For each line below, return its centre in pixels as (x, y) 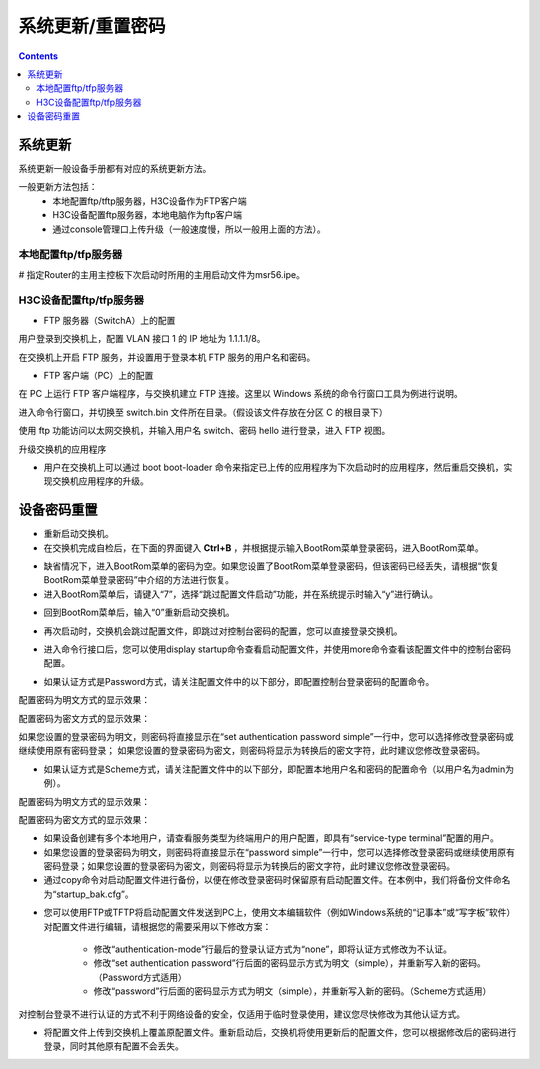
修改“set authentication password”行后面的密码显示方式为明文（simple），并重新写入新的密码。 (290, 963)
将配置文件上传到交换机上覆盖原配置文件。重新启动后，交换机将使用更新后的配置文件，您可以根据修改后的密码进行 (280, 1032)
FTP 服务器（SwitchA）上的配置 (109, 320)
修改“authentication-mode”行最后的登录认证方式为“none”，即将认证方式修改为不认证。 (272, 949)
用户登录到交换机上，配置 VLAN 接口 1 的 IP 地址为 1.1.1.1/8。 (142, 339)
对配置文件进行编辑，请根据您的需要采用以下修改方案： (157, 926)
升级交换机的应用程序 (62, 449)
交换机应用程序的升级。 (100, 481)
